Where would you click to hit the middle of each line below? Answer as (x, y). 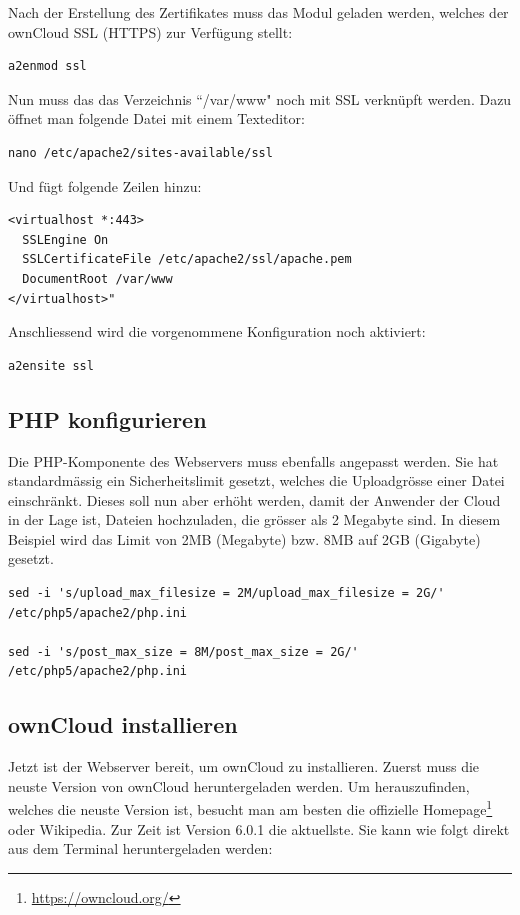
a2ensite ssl (51, 365)
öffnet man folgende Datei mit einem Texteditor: (156, 118)
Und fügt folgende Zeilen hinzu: (105, 185)
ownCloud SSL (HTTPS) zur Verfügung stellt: (150, 31)
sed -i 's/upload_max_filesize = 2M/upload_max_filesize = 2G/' (226, 593)
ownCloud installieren (123, 724)
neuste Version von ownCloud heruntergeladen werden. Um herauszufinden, (239, 785)
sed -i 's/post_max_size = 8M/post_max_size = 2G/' (183, 651)
